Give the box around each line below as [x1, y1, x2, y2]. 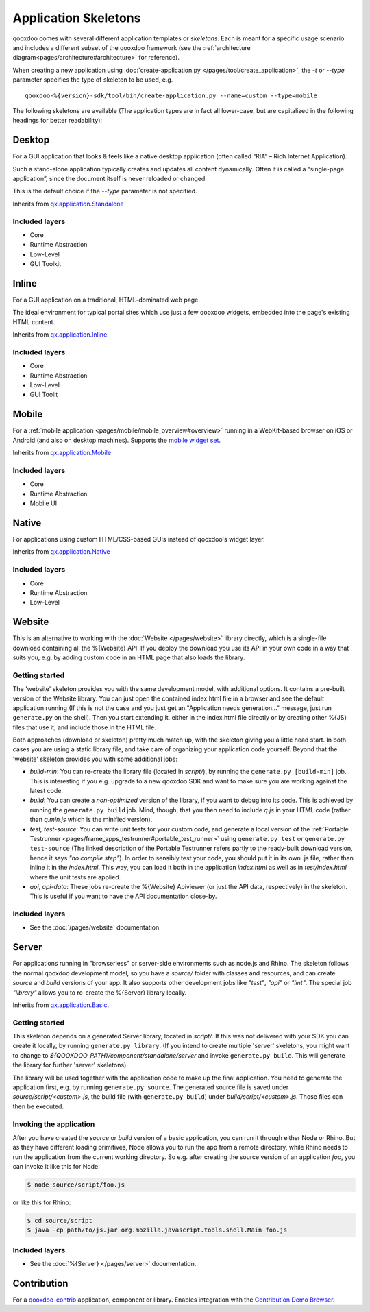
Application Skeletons [12, 10, 141, 25]
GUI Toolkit [29, 260, 62, 268]
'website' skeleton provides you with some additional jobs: [12, 755, 178, 763]
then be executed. [12, 1102, 64, 1110]
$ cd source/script [27, 1217, 92, 1225]
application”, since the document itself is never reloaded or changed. [12, 174, 207, 182]
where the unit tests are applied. [29, 873, 121, 881]
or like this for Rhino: [12, 1198, 71, 1206]
